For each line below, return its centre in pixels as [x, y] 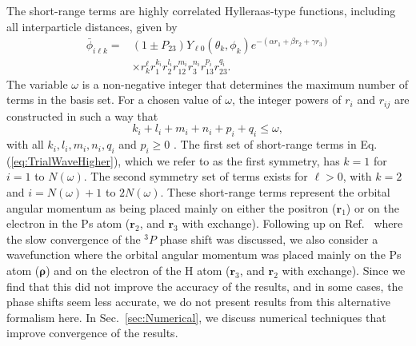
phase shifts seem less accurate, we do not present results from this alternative [199, 302]
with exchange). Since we [344, 270]
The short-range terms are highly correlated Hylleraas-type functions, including [201, 10]
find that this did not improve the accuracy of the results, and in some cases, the [205, 286]
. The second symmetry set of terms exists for [196, 176]
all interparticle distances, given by [92, 26]
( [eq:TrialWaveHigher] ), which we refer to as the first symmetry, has [173, 160]
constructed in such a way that [82, 115]
